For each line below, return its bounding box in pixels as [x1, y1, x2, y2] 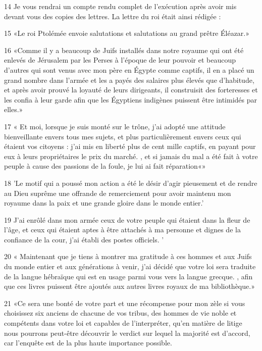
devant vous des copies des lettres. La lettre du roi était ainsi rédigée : [4, 11, 221, 21]
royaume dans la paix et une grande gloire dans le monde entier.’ [4, 197, 204, 208]
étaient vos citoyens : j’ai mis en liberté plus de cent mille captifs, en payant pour [4, 141, 256, 152]
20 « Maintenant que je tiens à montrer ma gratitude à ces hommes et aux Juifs [4, 251, 252, 262]
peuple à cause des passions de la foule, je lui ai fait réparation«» [4, 161, 206, 171]
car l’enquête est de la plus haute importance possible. [4, 337, 172, 348]
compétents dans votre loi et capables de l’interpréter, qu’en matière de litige [4, 318, 242, 328]
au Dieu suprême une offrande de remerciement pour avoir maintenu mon [4, 187, 231, 198]
